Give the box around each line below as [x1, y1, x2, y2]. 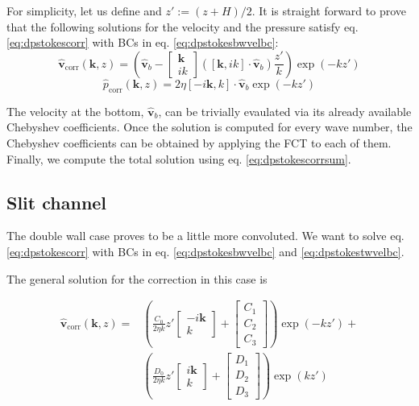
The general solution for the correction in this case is [6, 270, 268, 287]
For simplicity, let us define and [6, 2, 162, 19]
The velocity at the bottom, [6, 102, 144, 119]
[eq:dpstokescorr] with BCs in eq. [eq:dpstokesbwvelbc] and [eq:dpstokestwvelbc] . [6, 242, 404, 259]
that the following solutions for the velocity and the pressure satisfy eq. [6, 18, 359, 35]
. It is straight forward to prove [251, 2, 407, 19]
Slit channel [6, 189, 107, 214]
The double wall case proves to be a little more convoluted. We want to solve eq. [6, 227, 404, 244]
